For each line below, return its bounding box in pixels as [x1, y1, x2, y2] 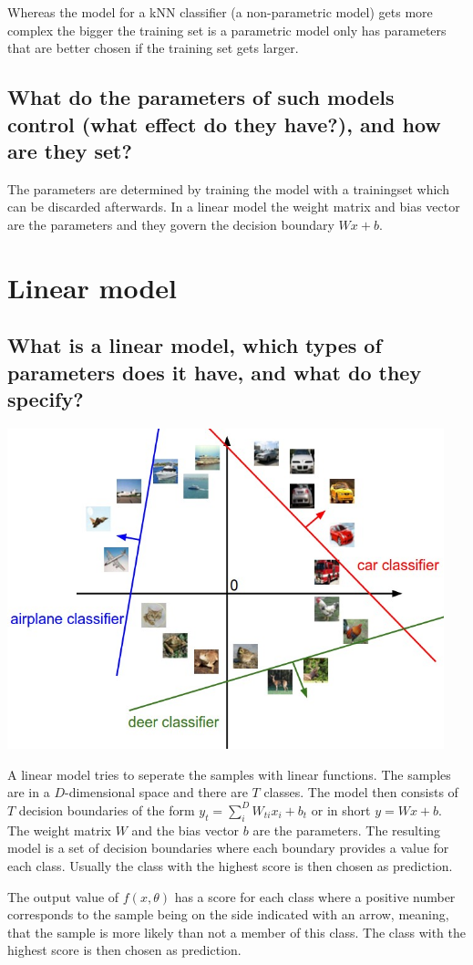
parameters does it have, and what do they [7, 358, 422, 386]
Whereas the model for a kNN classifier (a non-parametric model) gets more [7, 3, 433, 21]
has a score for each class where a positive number [174, 887, 456, 906]
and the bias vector [131, 820, 240, 839]
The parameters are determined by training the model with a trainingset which [7, 179, 449, 198]
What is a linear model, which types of [7, 331, 382, 359]
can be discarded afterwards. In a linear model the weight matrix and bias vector [7, 197, 460, 216]
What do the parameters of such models [7, 83, 395, 111]
